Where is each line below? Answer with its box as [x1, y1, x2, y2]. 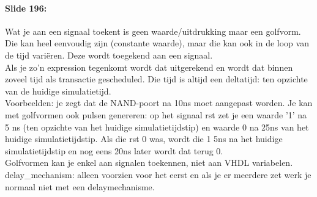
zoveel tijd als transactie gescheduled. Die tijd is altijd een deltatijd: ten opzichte [5, 73, 308, 85]
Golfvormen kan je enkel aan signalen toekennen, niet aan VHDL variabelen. [5, 156, 293, 169]
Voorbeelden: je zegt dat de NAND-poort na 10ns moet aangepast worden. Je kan [5, 96, 313, 109]
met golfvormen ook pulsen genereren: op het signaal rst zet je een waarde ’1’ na [5, 108, 307, 121]
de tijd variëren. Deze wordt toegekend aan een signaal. [5, 48, 213, 61]
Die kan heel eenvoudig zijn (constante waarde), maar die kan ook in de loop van [5, 37, 309, 49]
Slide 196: [5, 1, 47, 14]
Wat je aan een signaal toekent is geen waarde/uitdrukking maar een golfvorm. [5, 24, 301, 37]
